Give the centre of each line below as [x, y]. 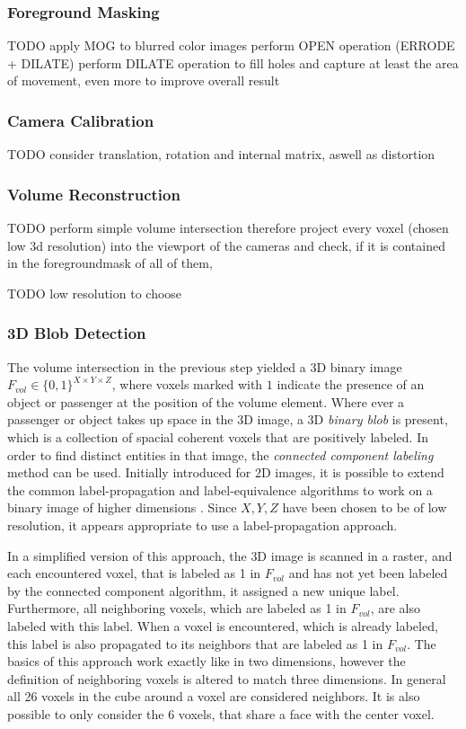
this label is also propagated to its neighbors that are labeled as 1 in [195, 643]
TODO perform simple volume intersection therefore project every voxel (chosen [228, 228]
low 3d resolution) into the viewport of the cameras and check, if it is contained [226, 245]
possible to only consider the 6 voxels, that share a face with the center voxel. [221, 713]
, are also [396, 608]
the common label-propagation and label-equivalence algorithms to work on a [220, 489]
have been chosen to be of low [365, 507]
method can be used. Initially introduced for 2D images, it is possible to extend [226, 472]
